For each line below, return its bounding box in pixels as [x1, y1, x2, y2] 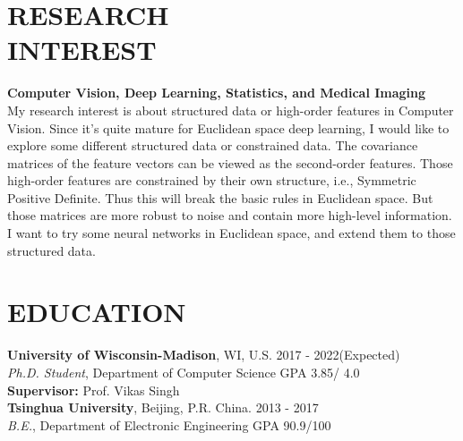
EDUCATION [7, 293, 186, 330]
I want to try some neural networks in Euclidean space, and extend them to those [7, 224, 456, 242]
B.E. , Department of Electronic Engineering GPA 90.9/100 [7, 415, 331, 434]
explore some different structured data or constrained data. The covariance [7, 136, 418, 155]
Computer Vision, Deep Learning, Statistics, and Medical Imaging [7, 83, 426, 102]
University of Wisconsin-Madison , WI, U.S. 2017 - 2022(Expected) [7, 345, 400, 364]
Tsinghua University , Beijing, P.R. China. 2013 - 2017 [7, 398, 319, 417]
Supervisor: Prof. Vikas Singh [7, 380, 180, 399]
